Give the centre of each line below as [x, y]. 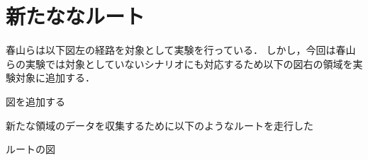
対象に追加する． [55, 78]
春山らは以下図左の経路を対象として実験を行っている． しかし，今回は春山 [181, 50]
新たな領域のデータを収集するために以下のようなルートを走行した [160, 125]
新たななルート [76, 16]
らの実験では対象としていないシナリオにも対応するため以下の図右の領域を [179, 63]
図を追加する [35, 101]
